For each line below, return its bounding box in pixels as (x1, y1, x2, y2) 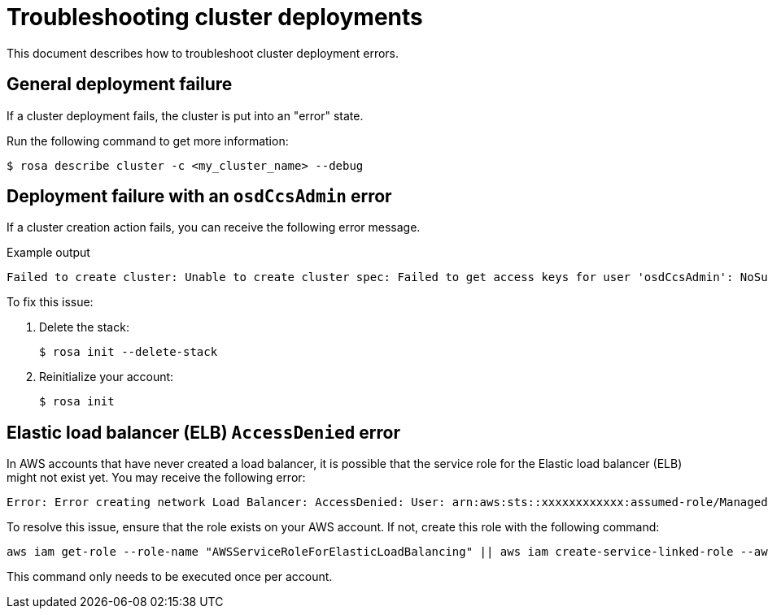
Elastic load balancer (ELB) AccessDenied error (7, 422, 400, 443)
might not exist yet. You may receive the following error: (7, 470, 306, 485)
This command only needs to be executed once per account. (7, 570, 333, 584)
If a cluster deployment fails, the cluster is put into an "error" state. (7, 108, 364, 123)
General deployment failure (7, 74, 233, 95)
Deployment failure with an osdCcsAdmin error (7, 186, 392, 207)
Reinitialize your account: (39, 370, 174, 384)
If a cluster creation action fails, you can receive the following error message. (7, 220, 421, 235)
